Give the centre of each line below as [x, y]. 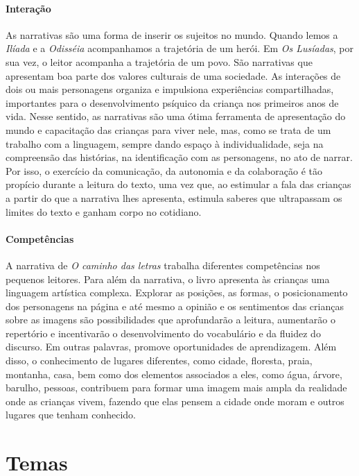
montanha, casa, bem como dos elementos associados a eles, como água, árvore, [174, 374]
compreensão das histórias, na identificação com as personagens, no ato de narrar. [179, 157]
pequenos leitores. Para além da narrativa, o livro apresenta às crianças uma [168, 279]
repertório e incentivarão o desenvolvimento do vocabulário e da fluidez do [163, 333]
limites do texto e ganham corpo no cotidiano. [104, 211]
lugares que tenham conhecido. [71, 415]
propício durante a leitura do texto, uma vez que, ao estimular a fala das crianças [178, 184]
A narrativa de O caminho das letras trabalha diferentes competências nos [163, 265]
